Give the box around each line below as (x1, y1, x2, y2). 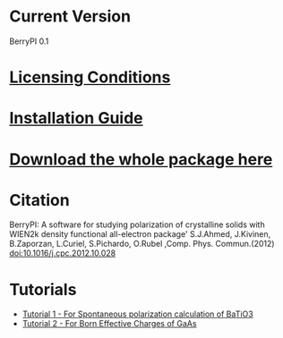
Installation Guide (9, 108, 143, 129)
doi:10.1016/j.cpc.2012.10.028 (9, 248, 116, 258)
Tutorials (9, 279, 77, 300)
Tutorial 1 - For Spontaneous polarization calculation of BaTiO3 (21, 308, 253, 319)
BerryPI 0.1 (9, 36, 49, 46)
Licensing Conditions (9, 67, 171, 88)
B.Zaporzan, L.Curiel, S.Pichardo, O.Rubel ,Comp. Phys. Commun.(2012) (9, 239, 275, 249)
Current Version (9, 6, 132, 27)
